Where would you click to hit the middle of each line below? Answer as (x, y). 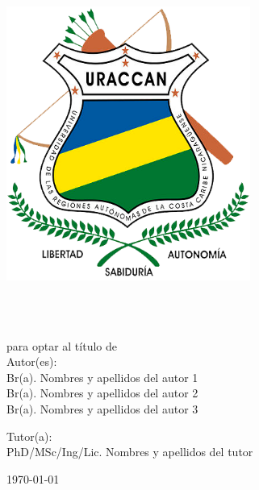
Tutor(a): (29, 436)
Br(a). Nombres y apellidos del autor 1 (102, 377)
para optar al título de (62, 345)
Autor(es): (32, 361)
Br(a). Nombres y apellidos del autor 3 (102, 409)
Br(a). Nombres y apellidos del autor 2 (102, 393)
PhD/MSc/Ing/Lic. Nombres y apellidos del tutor (130, 452)
